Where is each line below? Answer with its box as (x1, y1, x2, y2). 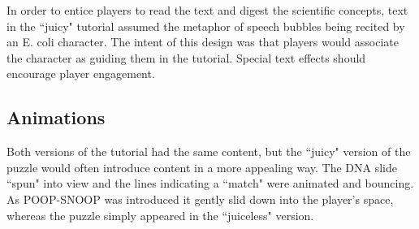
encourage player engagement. (6, 65, 155, 82)
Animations (6, 105, 106, 130)
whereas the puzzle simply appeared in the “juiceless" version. (6, 206, 314, 223)
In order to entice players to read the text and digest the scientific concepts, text (6, 2, 408, 18)
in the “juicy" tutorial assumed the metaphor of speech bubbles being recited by (6, 17, 405, 34)
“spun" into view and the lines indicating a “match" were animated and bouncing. (6, 175, 414, 192)
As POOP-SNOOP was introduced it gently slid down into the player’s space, (6, 190, 394, 207)
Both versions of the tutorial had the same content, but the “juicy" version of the (6, 143, 411, 160)
